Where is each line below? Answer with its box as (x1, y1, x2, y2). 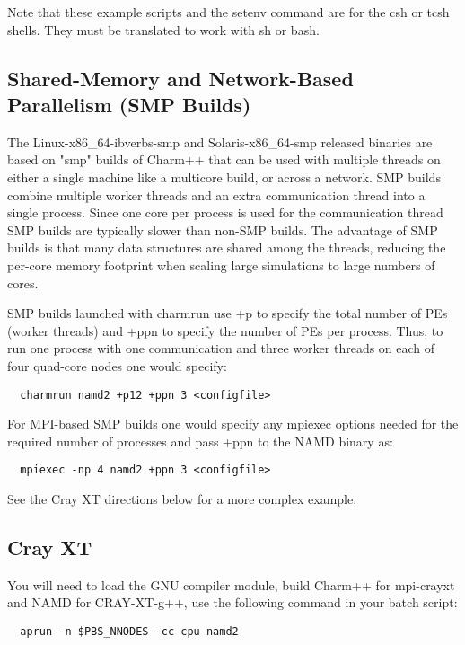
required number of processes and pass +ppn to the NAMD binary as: (7, 431, 393, 450)
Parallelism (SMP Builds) (7, 90, 251, 118)
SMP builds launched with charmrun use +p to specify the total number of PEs (7, 304, 448, 322)
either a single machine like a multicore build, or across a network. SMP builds (7, 167, 441, 186)
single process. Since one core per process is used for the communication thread (7, 203, 443, 222)
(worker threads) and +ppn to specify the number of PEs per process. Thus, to (7, 321, 443, 340)
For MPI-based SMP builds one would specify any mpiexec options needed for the (7, 414, 459, 433)
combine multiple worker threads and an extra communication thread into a (7, 185, 426, 204)
